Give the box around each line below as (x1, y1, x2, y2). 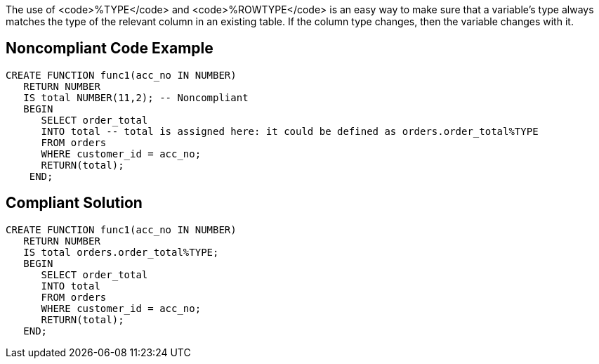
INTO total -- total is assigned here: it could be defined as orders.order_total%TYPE (41, 125, 539, 137)
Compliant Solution (6, 194, 143, 212)
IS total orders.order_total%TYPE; (23, 246, 219, 258)
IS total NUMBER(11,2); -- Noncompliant (23, 91, 249, 103)
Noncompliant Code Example (6, 39, 213, 58)
